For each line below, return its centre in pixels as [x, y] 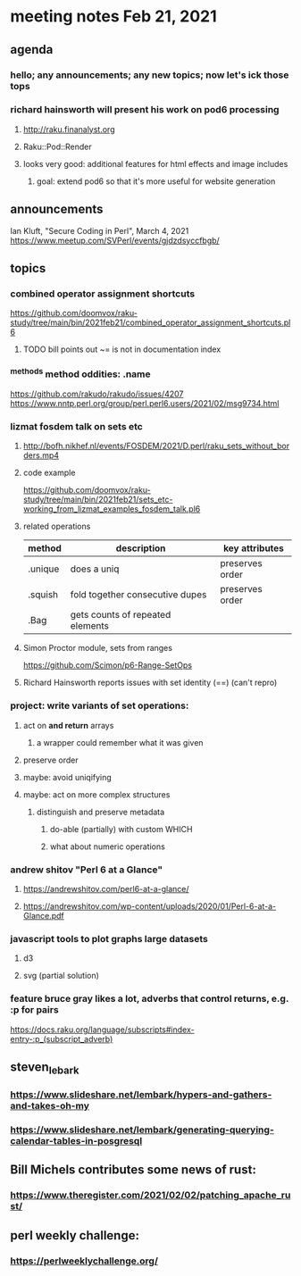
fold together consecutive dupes [138, 595]
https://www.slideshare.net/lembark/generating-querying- [142, 1130]
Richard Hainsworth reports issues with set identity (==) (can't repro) [150, 683]
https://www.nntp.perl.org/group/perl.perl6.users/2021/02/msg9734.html [145, 404]
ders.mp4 [41, 455]
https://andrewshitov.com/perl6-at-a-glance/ [106, 888]
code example [49, 473]
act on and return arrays [68, 725]
